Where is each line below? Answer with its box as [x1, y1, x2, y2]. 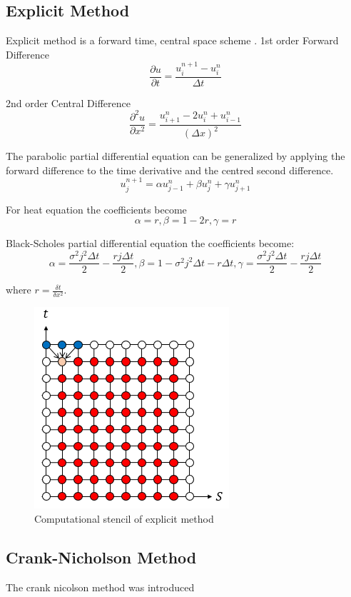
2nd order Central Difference [6, 95, 131, 110]
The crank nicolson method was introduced [6, 579, 195, 594]
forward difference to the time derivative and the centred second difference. [6, 162, 334, 177]
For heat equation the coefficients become [6, 201, 187, 216]
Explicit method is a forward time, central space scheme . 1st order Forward [6, 33, 339, 48]
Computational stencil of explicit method [34, 511, 214, 526]
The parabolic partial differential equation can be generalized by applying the [6, 149, 345, 164]
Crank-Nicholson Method [6, 546, 197, 568]
